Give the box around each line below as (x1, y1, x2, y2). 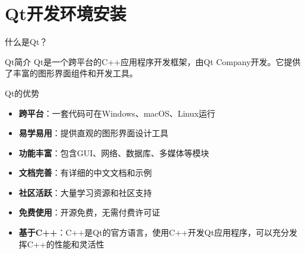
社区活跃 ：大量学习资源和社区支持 (18, 186, 152, 198)
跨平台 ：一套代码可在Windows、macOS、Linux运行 (18, 107, 215, 119)
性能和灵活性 (54, 237, 104, 250)
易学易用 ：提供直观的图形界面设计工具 (18, 127, 169, 139)
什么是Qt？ (5, 36, 48, 48)
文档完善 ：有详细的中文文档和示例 (18, 166, 152, 179)
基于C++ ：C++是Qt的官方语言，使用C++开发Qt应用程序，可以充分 (18, 226, 289, 239)
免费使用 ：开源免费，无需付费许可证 (18, 206, 160, 218)
